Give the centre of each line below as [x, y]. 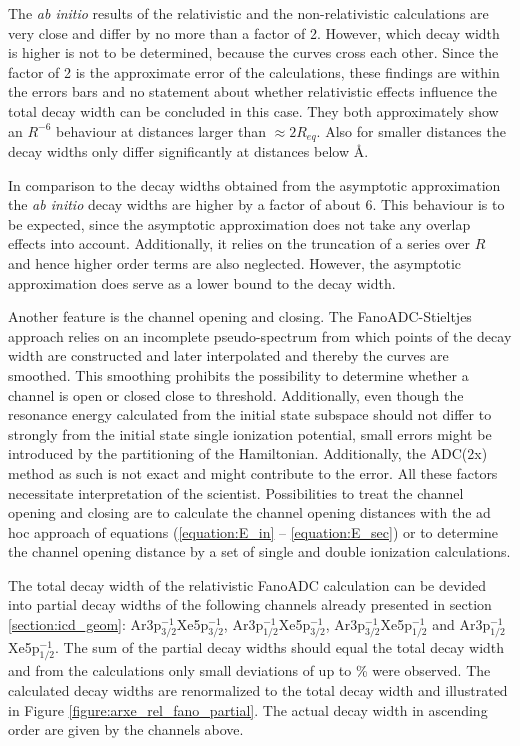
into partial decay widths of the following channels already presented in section [250, 604]
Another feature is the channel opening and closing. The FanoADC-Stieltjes [240, 316]
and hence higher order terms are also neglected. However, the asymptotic [235, 262]
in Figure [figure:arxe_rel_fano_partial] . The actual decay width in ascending [248, 709]
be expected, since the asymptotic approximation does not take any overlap [239, 223]
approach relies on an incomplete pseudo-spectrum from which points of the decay [260, 335]
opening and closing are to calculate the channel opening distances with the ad [249, 512]
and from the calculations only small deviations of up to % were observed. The [249, 670]
